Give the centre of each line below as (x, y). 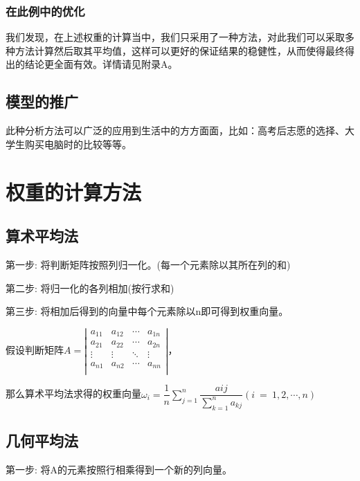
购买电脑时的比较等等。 (78, 144)
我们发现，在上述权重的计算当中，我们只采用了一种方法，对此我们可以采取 (175, 37)
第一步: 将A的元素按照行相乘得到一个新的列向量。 (119, 469)
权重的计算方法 (74, 191)
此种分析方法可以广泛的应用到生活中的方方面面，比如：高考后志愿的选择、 (175, 130)
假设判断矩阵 (35, 350)
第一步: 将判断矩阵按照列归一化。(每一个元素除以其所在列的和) (148, 264)
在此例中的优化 (45, 11)
